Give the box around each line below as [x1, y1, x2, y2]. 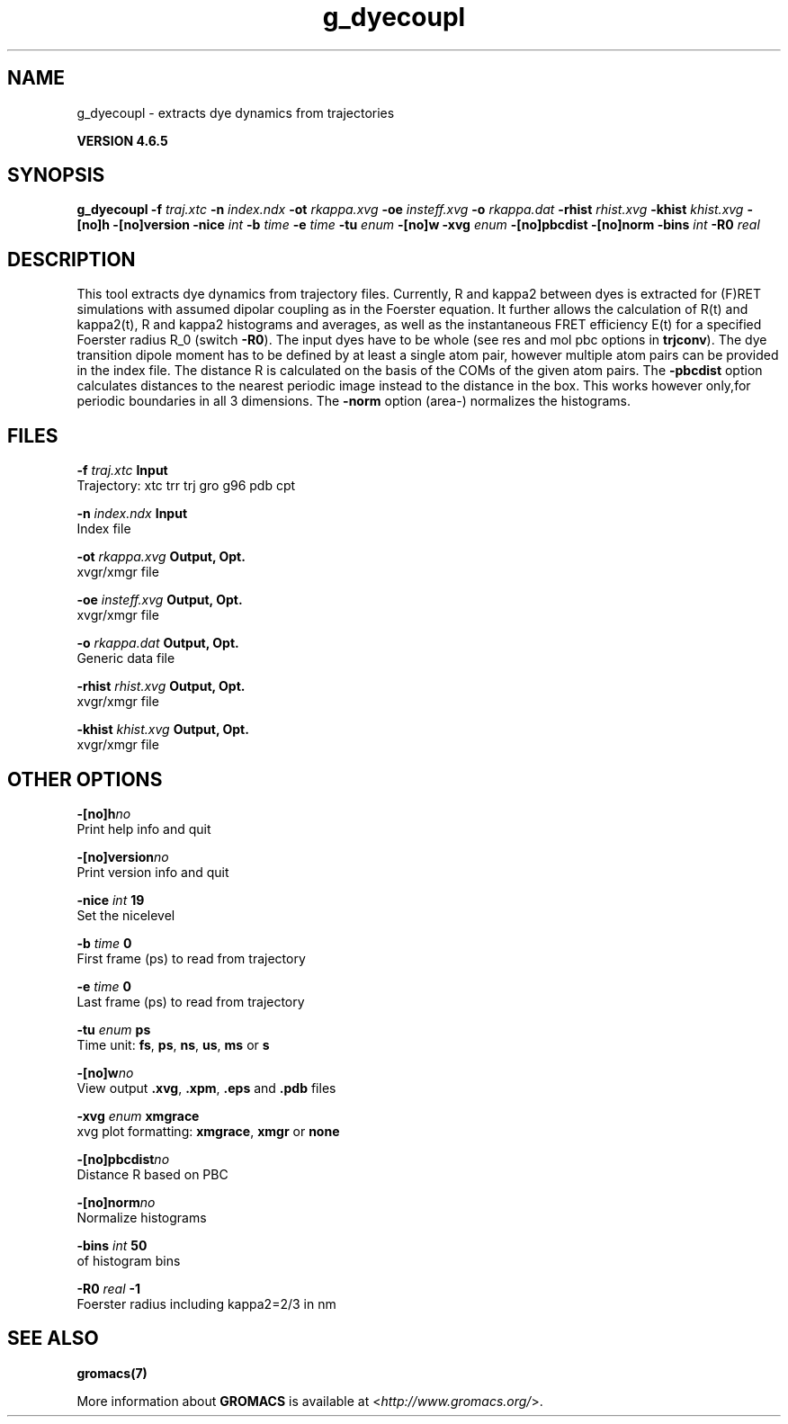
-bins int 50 [76, 1237, 148, 1253]
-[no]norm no [76, 1194, 156, 1210]
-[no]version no [76, 848, 169, 864]
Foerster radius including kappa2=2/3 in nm [76, 1295, 336, 1312]
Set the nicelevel [76, 907, 175, 923]
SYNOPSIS [7, 164, 105, 187]
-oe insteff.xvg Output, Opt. [76, 592, 243, 608]
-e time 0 [76, 978, 131, 994]
